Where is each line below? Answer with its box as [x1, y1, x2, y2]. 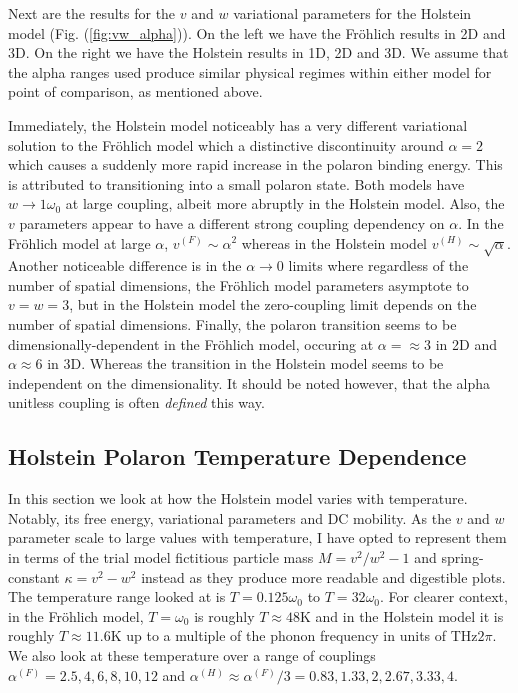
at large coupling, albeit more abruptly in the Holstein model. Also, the [65, 193, 505, 214]
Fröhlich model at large [8, 232, 151, 253]
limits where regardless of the [288, 255, 469, 276]
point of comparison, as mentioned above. [8, 81, 263, 102]
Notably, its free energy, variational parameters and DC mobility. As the [8, 507, 452, 528]
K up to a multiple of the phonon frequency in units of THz [110, 625, 478, 646]
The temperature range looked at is [8, 586, 226, 607]
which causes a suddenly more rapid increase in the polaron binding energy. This [8, 154, 503, 175]
